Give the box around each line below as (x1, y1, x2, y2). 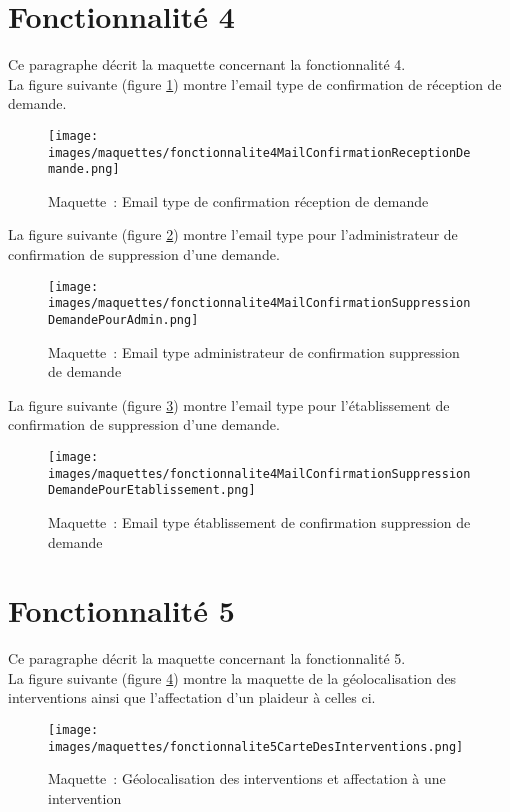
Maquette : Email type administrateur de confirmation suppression (48, 341, 460, 362)
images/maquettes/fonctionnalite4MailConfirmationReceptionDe (48, 145, 471, 160)
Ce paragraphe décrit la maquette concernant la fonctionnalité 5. (8, 648, 406, 669)
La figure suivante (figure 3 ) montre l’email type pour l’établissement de (8, 394, 450, 415)
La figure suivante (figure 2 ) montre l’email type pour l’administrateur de (8, 224, 458, 245)
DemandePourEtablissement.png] (48, 483, 256, 498)
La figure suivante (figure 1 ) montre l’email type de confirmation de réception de (8, 73, 502, 94)
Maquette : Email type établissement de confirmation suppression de (48, 511, 471, 532)
